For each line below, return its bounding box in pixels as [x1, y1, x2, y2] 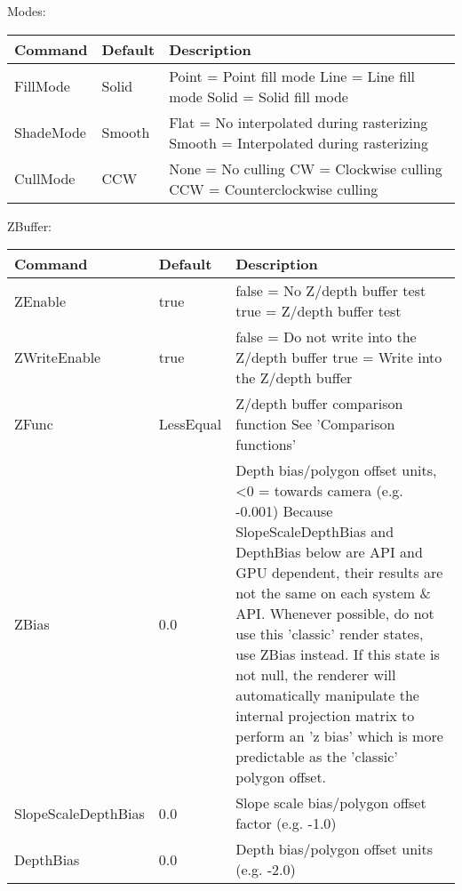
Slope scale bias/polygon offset [235, 792, 426, 814]
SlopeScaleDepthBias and [235, 521, 394, 542]
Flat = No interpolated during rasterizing [169, 111, 428, 132]
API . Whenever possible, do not [235, 603, 434, 624]
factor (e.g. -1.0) [235, 813, 337, 834]
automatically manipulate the [235, 685, 419, 706]
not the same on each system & [235, 582, 431, 604]
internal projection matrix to [235, 705, 415, 726]
